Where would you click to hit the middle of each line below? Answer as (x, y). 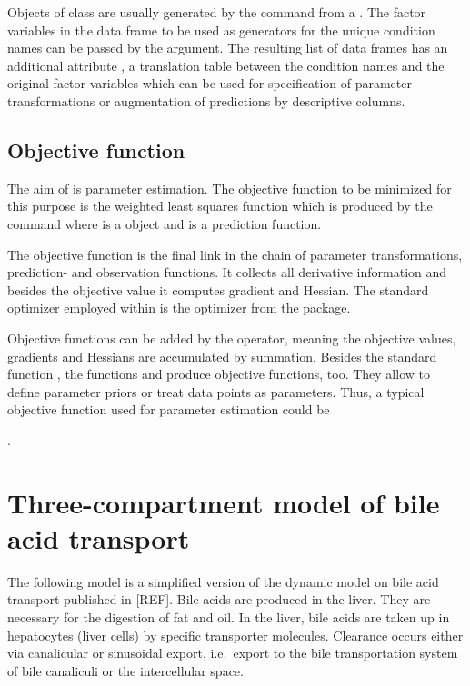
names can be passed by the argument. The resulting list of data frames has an (228, 48)
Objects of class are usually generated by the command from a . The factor (217, 12)
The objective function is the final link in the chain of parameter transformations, (235, 254)
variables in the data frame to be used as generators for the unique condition (221, 30)
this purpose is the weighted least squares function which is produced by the (220, 206)
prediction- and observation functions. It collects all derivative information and (227, 272)
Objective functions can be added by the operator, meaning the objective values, (232, 338)
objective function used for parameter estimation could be (169, 409)
